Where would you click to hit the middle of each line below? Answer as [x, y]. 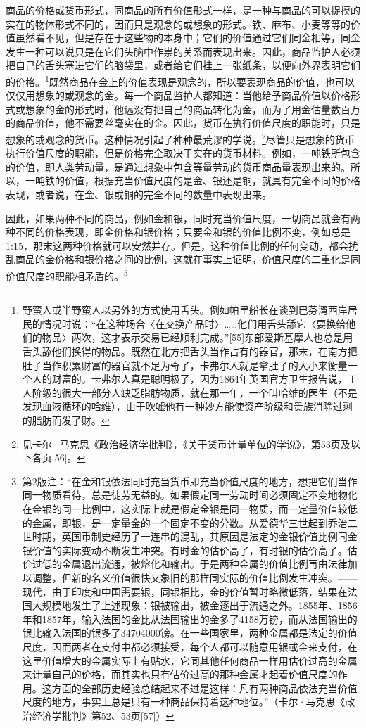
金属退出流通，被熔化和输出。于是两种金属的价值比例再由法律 [204, 564]
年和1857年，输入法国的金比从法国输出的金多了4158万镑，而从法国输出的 [190, 619]
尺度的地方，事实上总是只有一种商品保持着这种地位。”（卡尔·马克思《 [184, 702]
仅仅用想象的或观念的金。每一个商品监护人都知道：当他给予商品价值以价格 [178, 95]
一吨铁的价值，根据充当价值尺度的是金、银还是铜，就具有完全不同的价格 [193, 180]
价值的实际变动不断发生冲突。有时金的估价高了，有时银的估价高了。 [190, 550]
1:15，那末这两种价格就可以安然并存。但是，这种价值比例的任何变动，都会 [177, 245]
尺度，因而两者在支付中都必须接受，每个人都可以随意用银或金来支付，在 [190, 646]
